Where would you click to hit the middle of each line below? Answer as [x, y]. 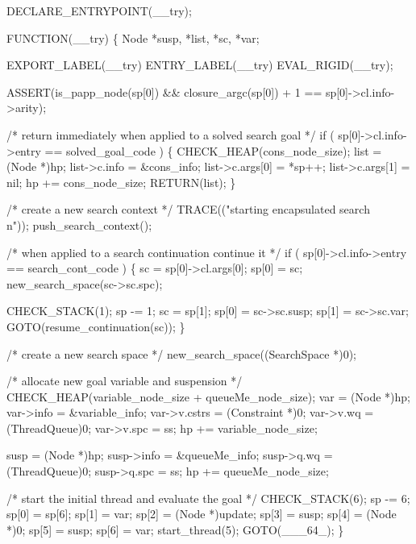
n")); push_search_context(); [79, 224]
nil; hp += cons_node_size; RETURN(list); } [121, 182]
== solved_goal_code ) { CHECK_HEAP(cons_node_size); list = [213, 150]
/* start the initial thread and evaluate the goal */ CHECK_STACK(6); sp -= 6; [208, 498]
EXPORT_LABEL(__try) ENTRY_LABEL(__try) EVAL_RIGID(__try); [200, 65]
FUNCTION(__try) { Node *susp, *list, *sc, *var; [133, 37]
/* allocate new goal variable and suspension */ [125, 381]
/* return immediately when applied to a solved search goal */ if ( [171, 134]
